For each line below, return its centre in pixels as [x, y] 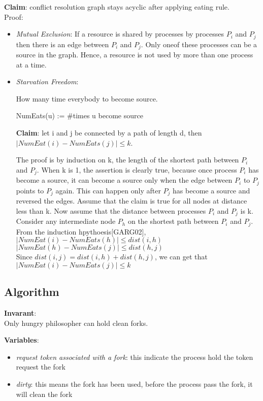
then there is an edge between [62, 44]
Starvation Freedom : [47, 81]
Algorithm [32, 292]
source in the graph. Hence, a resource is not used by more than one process [135, 55]
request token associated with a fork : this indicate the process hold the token [135, 357]
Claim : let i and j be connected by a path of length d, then [109, 133]
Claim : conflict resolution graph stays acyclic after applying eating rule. [117, 7]
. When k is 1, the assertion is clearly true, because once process [137, 169]
